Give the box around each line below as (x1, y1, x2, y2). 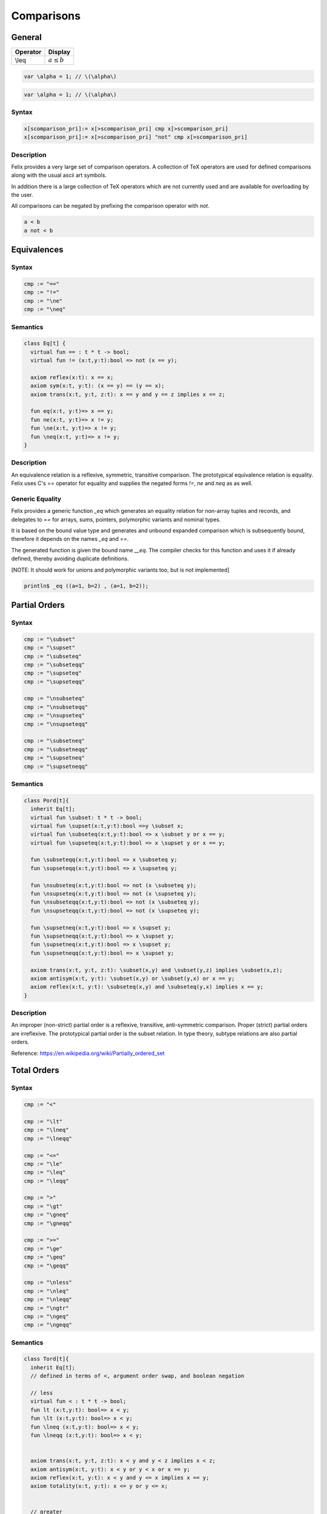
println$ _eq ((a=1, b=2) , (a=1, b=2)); (24, 582, 149, 589)
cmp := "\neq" (24, 306, 66, 313)
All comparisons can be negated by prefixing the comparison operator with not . (11, 202, 210, 210)
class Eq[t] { (24, 340, 66, 347)
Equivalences (11, 245, 64, 255)
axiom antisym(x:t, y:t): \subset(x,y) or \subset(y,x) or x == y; (30, 975, 235, 982)
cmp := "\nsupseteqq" (24, 721, 88, 727)
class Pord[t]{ (24, 797, 69, 804)
